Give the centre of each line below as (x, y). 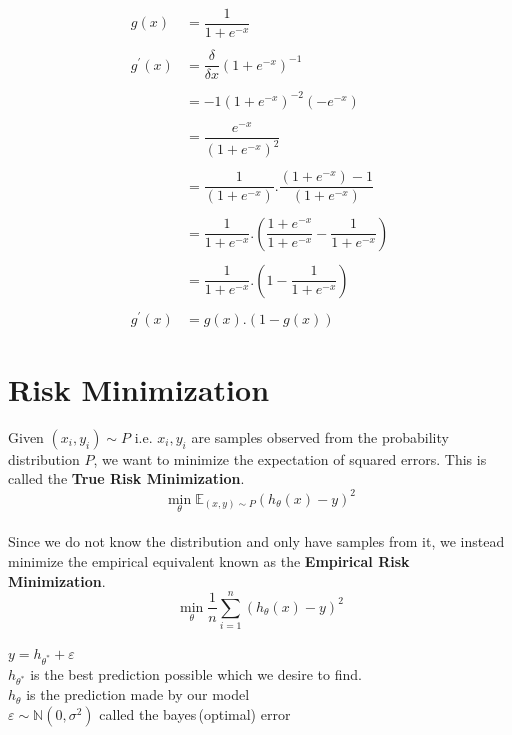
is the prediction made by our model (138, 694)
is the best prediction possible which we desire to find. (196, 673)
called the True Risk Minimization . (126, 478)
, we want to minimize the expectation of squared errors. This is (290, 458)
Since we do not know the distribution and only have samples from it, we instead (256, 541)
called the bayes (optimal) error (195, 713)
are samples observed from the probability (320, 436)
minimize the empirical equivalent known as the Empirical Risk (209, 560)
